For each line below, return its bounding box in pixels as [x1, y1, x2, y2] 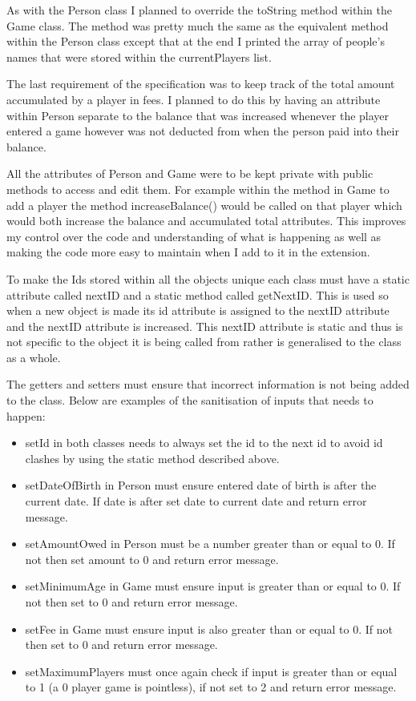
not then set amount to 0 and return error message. [25, 550, 279, 567]
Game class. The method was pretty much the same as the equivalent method [6, 17, 389, 34]
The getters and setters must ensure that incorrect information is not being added [6, 376, 410, 393]
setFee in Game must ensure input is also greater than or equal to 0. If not [25, 620, 393, 637]
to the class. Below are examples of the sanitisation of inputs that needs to [6, 392, 374, 409]
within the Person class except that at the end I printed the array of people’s [6, 33, 385, 50]
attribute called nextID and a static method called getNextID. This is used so [6, 286, 389, 303]
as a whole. [6, 348, 61, 365]
